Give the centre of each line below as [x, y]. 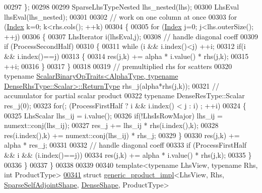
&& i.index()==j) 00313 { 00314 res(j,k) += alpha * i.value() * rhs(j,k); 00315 [126, 56]
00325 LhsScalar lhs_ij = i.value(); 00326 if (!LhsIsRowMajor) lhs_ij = [113, 115]
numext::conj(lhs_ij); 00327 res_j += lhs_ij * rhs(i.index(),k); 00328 [111, 125]
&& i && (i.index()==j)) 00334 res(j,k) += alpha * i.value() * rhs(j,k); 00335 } [128, 154]
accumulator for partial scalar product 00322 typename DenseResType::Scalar [124, 95]
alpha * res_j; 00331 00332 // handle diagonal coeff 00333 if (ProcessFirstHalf [125, 145]
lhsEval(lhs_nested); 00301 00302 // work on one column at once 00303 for [121, 16]
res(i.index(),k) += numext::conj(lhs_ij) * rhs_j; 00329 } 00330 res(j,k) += [122, 135]
